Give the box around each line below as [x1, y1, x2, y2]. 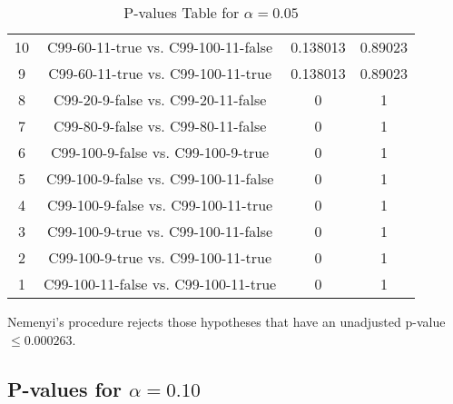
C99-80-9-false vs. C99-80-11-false [53, 115, 267, 136]
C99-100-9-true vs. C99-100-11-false [47, 221, 273, 241]
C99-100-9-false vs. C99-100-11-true [47, 194, 273, 215]
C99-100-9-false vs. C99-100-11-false [45, 168, 274, 189]
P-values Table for [123, 2, 240, 23]
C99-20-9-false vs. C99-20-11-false [53, 89, 267, 110]
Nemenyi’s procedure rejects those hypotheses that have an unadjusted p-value [7, 312, 446, 330]
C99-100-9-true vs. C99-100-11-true [48, 247, 272, 268]
